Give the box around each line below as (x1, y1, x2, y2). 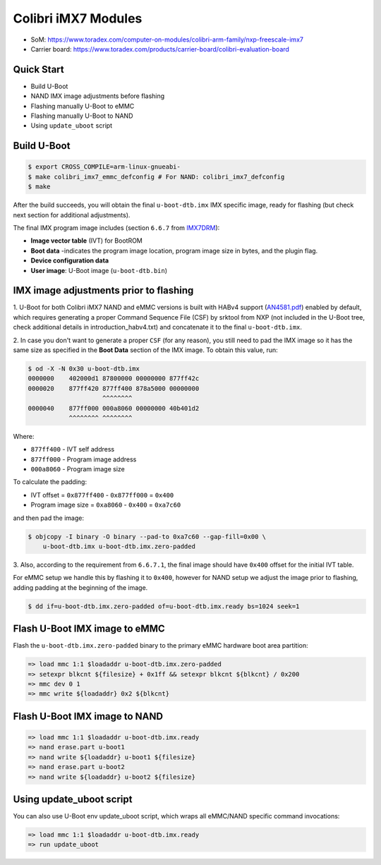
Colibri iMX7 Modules (13, 11, 143, 26)
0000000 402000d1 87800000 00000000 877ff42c (28, 375, 200, 382)
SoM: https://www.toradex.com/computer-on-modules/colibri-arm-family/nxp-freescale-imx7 (30, 35, 303, 44)
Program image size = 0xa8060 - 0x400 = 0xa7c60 (30, 501, 181, 509)
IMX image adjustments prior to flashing (13, 284, 194, 296)
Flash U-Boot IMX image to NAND (13, 710, 164, 722)
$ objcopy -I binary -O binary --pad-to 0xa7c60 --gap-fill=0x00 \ (28, 533, 267, 540)
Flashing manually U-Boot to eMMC (30, 102, 135, 110)
